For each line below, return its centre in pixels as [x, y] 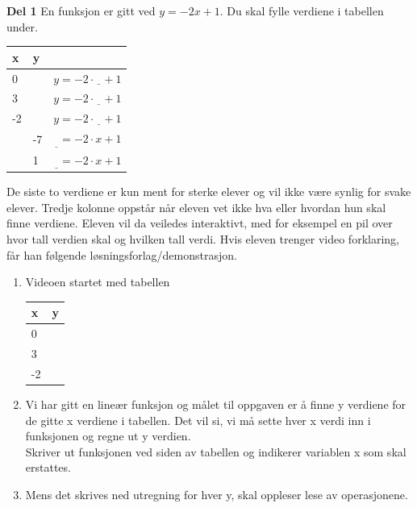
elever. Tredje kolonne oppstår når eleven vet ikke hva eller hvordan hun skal [196, 207]
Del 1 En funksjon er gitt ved [81, 10]
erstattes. [48, 467]
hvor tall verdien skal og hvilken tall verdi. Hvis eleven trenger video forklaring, [203, 239]
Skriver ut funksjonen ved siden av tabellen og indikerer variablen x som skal [216, 451]
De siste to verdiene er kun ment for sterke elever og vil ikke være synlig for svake [209, 192]
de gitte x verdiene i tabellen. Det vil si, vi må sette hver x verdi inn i [198, 420]
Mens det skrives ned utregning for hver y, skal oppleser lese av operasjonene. [217, 494]
